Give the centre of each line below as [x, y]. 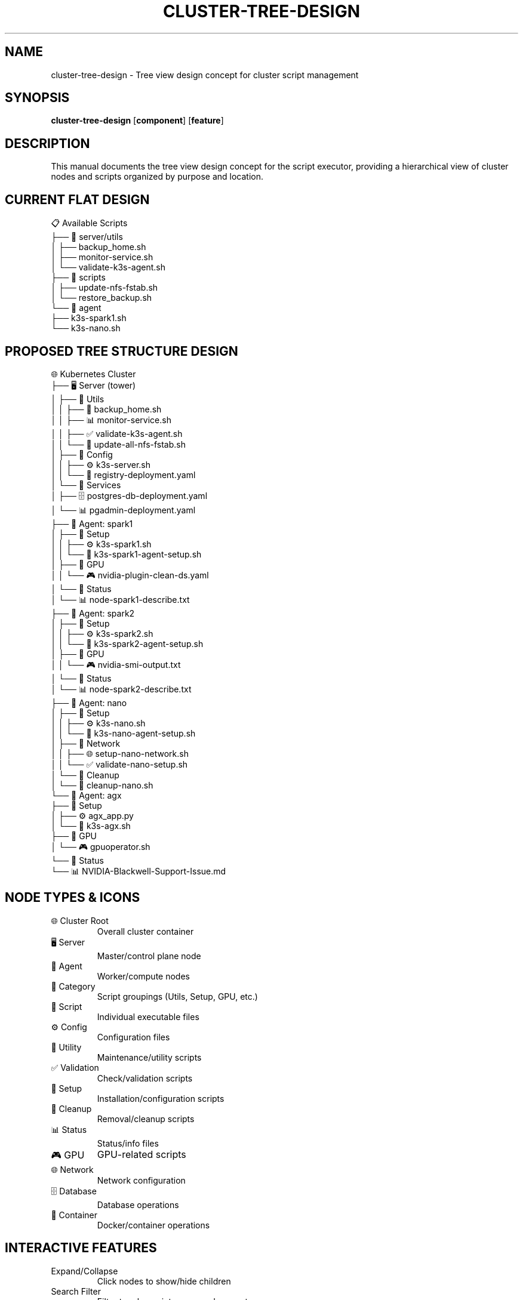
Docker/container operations [153, 1225]
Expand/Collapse [84, 1271]
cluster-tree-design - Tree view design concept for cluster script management [205, 75]
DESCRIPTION [47, 143]
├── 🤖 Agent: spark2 [93, 613]
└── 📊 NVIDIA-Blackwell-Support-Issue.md [139, 871]
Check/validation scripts [145, 1078]
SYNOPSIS [37, 98]
